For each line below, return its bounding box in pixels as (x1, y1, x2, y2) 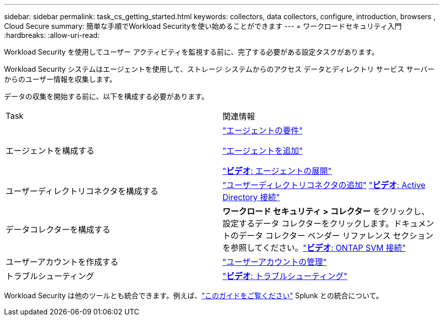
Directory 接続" (223, 192, 280, 202)
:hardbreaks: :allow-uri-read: (4, 31, 100, 39)
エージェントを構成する (6, 146, 95, 156)
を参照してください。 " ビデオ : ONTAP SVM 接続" (223, 243, 406, 253)
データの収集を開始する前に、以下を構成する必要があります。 (4, 92, 209, 101)
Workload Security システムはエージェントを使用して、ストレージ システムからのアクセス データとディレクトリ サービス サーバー (4, 65, 435, 73)
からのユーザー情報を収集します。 (4, 75, 117, 83)
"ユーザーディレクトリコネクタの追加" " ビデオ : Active (223, 180, 426, 190)
